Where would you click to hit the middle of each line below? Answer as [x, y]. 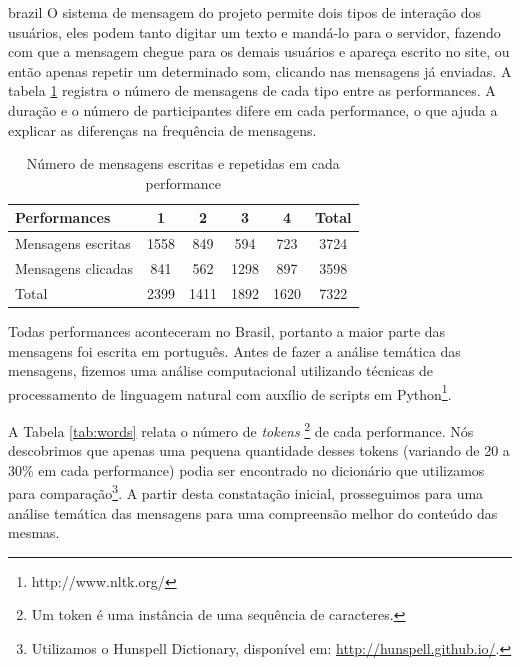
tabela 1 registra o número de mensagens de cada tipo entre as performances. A [252, 90]
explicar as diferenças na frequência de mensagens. [162, 129]
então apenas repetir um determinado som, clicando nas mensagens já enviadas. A [260, 70]
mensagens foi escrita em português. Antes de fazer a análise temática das [234, 350]
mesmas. [34, 532]
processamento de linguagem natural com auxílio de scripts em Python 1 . [230, 392]
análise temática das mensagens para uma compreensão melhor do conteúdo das [253, 512]
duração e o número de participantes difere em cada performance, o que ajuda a [253, 109]
